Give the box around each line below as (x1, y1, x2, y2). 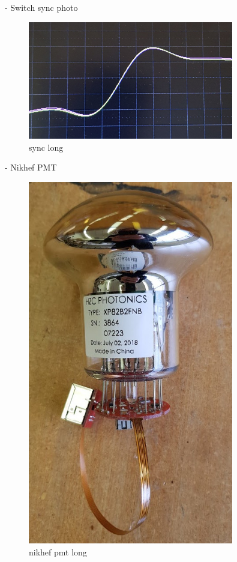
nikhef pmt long (29, 545, 87, 558)
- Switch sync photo (5, 1, 78, 13)
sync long (29, 140, 64, 153)
